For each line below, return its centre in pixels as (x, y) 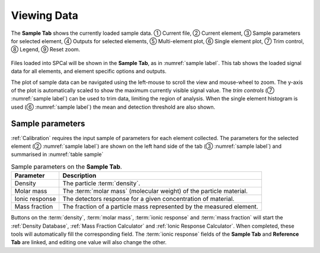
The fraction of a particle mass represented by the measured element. (160, 207)
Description (79, 176)
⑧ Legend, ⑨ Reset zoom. (46, 50)
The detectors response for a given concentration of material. (148, 199)
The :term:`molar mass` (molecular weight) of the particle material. (155, 191)
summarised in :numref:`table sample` (57, 154)
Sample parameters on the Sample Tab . (67, 167)
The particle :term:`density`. (101, 183)
